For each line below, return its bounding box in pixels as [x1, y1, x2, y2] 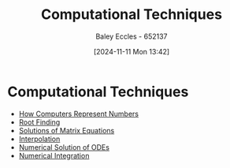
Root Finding [18, 117, 61, 127]
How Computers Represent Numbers [18, 109, 139, 118]
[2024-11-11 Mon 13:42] [93, 47, 170, 56]
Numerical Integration [18, 151, 90, 160]
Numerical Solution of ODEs [18, 142, 109, 151]
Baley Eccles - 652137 [95, 32, 168, 41]
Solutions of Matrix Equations [18, 125, 115, 135]
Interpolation [18, 134, 61, 144]
